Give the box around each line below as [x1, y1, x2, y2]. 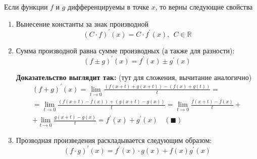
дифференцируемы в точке [68, 2, 149, 12]
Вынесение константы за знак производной [16, 18, 148, 29]
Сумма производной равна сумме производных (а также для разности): [16, 45, 235, 55]
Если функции [4, 2, 48, 12]
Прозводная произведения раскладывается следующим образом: [16, 135, 212, 145]
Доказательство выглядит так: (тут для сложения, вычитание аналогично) [16, 71, 252, 82]
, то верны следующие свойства [155, 2, 253, 12]
